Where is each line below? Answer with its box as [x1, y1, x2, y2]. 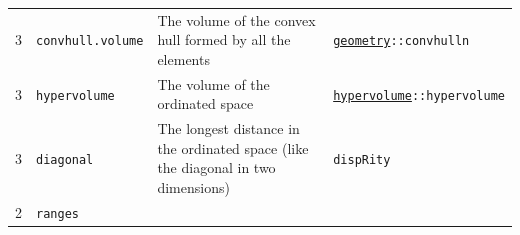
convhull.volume [36, 34, 144, 49]
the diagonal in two [157, 157, 276, 178]
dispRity [333, 152, 391, 167]
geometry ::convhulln [333, 34, 470, 49]
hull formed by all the [157, 29, 291, 50]
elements [157, 48, 210, 69]
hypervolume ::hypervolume [333, 88, 505, 103]
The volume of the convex [157, 9, 316, 30]
